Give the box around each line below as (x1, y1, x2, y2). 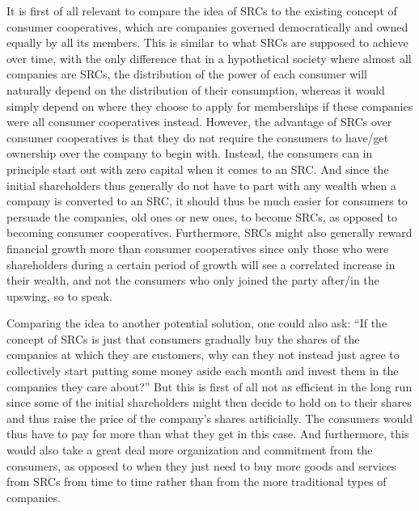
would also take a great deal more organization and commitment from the (6, 441, 373, 458)
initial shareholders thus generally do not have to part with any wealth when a (6, 176, 396, 193)
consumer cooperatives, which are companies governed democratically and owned (6, 18, 408, 35)
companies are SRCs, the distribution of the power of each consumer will (6, 65, 367, 82)
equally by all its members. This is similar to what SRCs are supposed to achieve (6, 34, 408, 51)
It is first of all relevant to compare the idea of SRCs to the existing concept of (6, 2, 397, 19)
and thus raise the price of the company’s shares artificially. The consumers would (6, 409, 413, 426)
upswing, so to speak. (6, 287, 112, 304)
